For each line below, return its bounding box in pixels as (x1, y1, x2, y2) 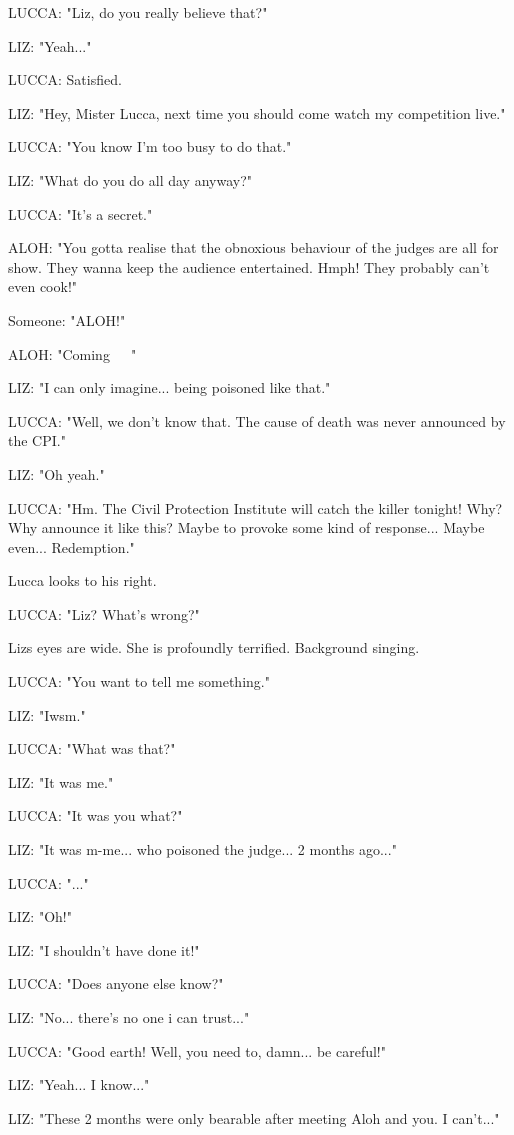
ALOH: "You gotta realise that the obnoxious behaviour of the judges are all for (8, 237, 499, 258)
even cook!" (8, 276, 78, 297)
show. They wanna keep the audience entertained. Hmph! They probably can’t (8, 256, 490, 277)
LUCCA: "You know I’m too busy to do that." (8, 136, 292, 157)
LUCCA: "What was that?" (8, 738, 176, 759)
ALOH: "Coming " (8, 343, 137, 364)
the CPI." (8, 430, 66, 451)
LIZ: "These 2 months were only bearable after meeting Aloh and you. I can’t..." (8, 1107, 500, 1128)
